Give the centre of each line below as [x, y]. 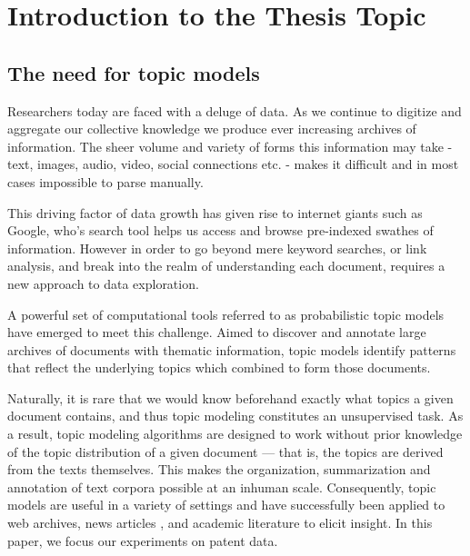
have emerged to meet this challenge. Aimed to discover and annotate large [217, 332]
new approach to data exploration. [103, 283]
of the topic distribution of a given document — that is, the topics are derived [225, 451]
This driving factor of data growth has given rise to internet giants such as [215, 212]
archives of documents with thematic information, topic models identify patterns [232, 349]
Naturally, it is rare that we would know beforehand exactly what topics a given [230, 397]
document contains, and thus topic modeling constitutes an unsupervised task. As [235, 416]
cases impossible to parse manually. [105, 181]
